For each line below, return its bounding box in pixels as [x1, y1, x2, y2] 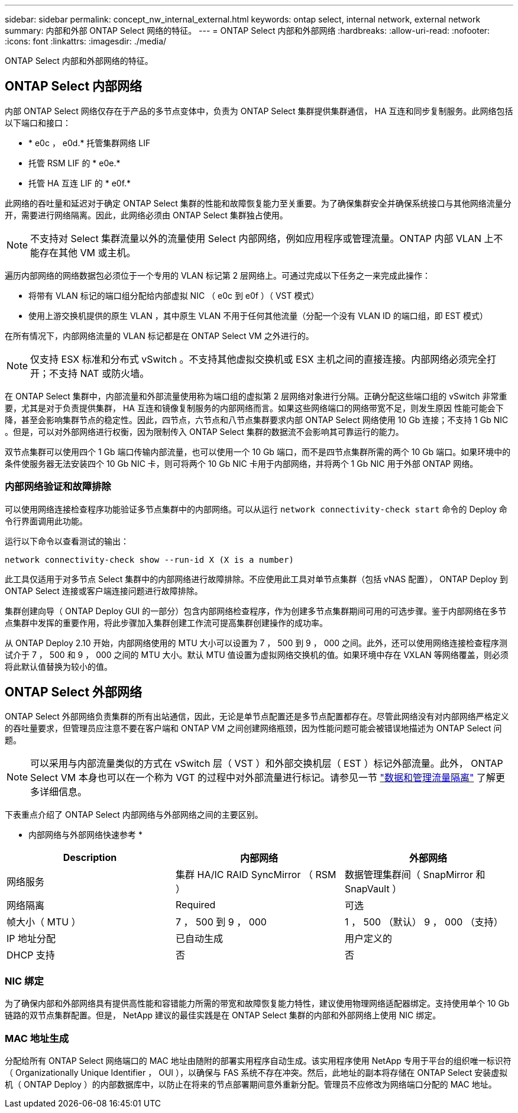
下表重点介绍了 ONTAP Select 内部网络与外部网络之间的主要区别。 [5, 809, 263, 820]
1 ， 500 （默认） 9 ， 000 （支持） [344, 916, 503, 928]
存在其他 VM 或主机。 [40, 246, 136, 259]
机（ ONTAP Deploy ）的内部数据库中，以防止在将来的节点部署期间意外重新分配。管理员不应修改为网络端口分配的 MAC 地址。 [5, 1079, 497, 1089]
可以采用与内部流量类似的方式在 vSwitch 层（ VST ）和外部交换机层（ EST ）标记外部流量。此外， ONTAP [30, 757, 503, 770]
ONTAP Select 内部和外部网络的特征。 [5, 56, 153, 66]
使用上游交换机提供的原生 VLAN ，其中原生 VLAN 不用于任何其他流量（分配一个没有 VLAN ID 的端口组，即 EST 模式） [28, 310, 488, 321]
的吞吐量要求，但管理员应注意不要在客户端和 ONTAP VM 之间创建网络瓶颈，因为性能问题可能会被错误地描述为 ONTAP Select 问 [5, 723, 502, 734]
